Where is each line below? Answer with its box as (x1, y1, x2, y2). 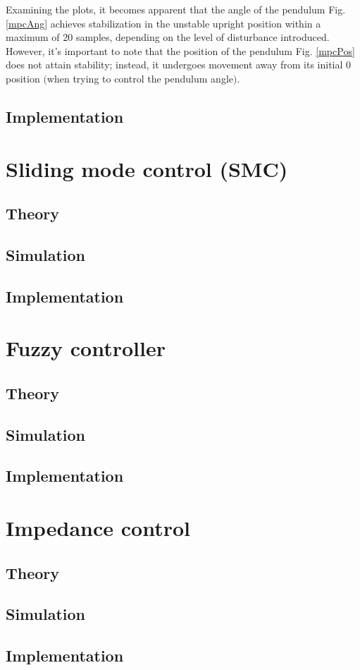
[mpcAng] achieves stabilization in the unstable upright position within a (6, 16, 321, 30)
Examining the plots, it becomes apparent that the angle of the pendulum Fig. (6, 2, 346, 16)
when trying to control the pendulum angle (46, 71, 233, 85)
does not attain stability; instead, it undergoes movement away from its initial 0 (6, 57, 352, 72)
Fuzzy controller (6, 334, 166, 363)
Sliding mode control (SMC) (6, 154, 288, 183)
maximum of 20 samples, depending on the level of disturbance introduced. (6, 30, 330, 44)
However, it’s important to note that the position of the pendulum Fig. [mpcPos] (6, 43, 355, 58)
